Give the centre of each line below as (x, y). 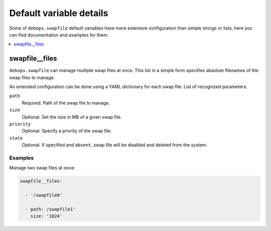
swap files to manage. (32, 77)
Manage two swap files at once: (42, 168)
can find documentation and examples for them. (59, 35)
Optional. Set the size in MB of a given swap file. (72, 117)
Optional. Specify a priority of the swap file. (67, 131)
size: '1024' (46, 216)
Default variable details (59, 13)
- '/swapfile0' (44, 195)
